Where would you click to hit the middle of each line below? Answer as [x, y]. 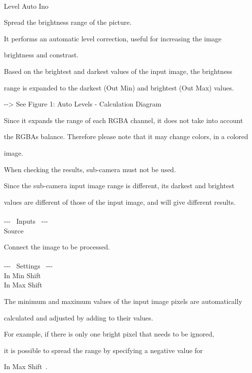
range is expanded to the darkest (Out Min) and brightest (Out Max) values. [119, 87]
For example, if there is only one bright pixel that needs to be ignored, [109, 334]
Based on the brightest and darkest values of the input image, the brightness [118, 71]
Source [14, 230]
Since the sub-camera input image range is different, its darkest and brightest [119, 186]
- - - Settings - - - [28, 266]
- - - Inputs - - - [26, 221]
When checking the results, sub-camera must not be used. [90, 169]
